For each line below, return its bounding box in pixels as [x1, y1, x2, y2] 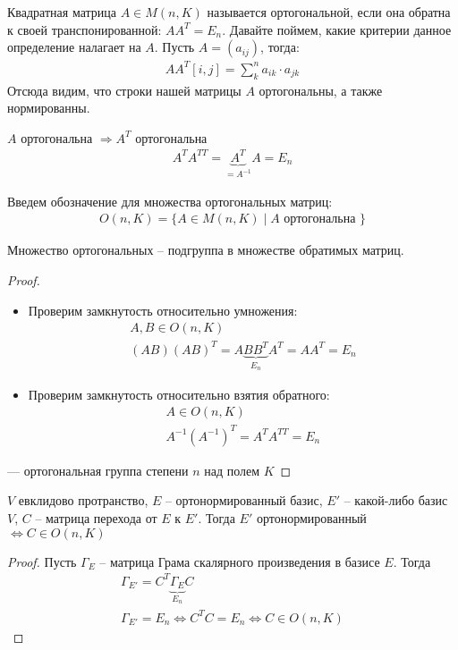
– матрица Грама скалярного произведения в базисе [99, 552, 380, 570]
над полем [204, 460, 260, 479]
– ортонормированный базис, [165, 491, 323, 510]
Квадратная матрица [7, 3, 116, 21]
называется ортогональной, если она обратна [207, 3, 451, 21]
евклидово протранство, [18, 491, 148, 510]
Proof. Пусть [7, 552, 77, 570]
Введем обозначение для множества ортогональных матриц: [7, 191, 333, 210]
